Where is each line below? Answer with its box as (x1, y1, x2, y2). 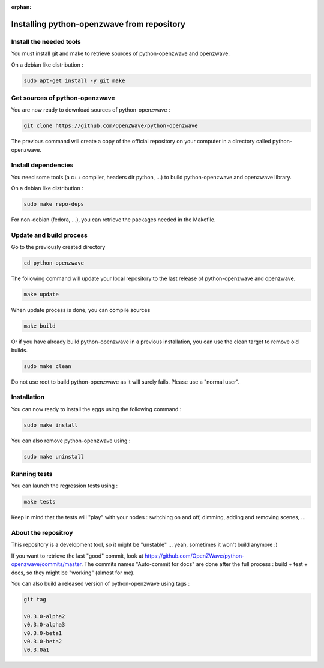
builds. (11, 346, 28, 354)
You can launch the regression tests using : (11, 482, 118, 489)
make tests (23, 498, 56, 505)
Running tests (11, 469, 53, 478)
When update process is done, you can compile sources (11, 307, 151, 314)
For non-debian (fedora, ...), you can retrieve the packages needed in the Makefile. (11, 216, 216, 223)
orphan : (11, 4, 32, 10)
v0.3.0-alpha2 (23, 613, 65, 619)
